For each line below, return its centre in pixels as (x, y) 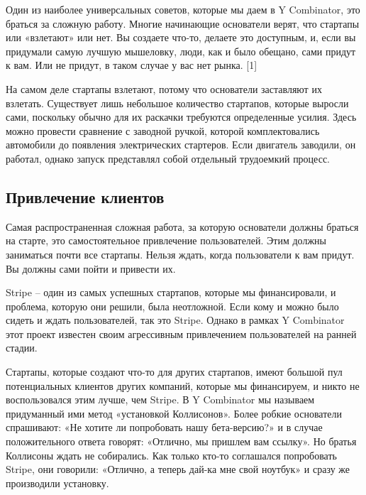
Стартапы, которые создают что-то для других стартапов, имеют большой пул (174, 372)
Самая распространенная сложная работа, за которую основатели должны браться (182, 226)
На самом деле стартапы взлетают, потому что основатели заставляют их (164, 88)
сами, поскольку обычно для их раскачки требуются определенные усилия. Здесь (181, 117)
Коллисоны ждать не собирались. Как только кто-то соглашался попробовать (171, 455)
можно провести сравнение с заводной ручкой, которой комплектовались (163, 130)
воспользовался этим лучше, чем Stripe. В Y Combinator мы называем (160, 399)
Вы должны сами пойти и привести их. (91, 268)
